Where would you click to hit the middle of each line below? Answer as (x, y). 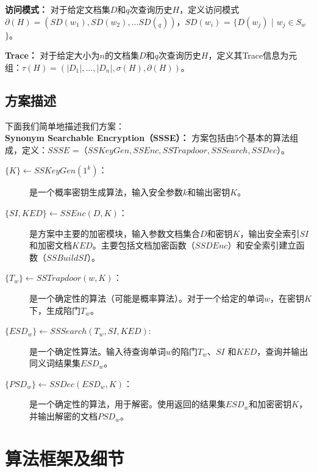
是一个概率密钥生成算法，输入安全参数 (106, 192)
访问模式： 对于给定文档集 (58, 9)
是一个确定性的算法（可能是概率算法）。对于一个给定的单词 (147, 298)
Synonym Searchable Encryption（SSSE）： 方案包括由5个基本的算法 (148, 138)
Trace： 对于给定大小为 (52, 55)
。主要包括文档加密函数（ (144, 245)
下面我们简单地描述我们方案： (65, 125)
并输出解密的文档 (63, 416)
